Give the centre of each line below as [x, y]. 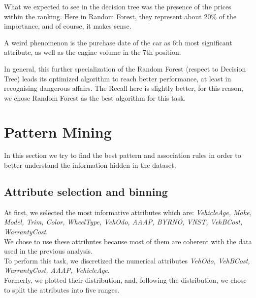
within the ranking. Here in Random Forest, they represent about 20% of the [120, 16]
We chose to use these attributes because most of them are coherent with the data [128, 241]
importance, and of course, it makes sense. [68, 26]
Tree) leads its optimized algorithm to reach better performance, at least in [118, 78]
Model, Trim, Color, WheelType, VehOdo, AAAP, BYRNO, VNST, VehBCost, [123, 222]
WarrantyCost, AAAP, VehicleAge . [57, 270]
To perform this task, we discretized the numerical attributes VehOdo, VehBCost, [127, 260]
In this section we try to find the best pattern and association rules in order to [123, 155]
